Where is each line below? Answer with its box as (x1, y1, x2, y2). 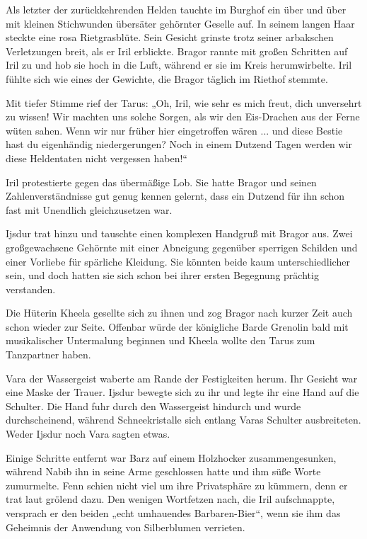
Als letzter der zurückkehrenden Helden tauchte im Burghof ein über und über (6, 2, 346, 16)
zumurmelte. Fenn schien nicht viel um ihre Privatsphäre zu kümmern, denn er (6, 477, 348, 492)
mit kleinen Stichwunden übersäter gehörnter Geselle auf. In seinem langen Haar (6, 16, 355, 30)
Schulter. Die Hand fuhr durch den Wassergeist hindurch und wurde (6, 398, 301, 413)
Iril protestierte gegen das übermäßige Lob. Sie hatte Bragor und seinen (6, 174, 317, 189)
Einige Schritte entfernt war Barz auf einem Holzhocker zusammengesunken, (6, 450, 337, 465)
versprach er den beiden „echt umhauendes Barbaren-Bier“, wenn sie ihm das (6, 506, 341, 520)
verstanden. (6, 281, 56, 296)
